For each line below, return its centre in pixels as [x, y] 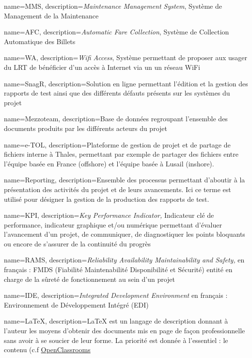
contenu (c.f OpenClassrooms [47, 350]
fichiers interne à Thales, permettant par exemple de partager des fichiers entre [121, 154]
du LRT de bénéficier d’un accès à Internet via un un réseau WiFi [102, 67]
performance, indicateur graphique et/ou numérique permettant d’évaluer [113, 224]
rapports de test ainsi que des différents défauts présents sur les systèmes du [117, 93]
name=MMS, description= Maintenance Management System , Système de [113, 6]
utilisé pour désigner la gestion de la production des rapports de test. [107, 199]
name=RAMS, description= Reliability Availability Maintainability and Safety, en [124, 260]
